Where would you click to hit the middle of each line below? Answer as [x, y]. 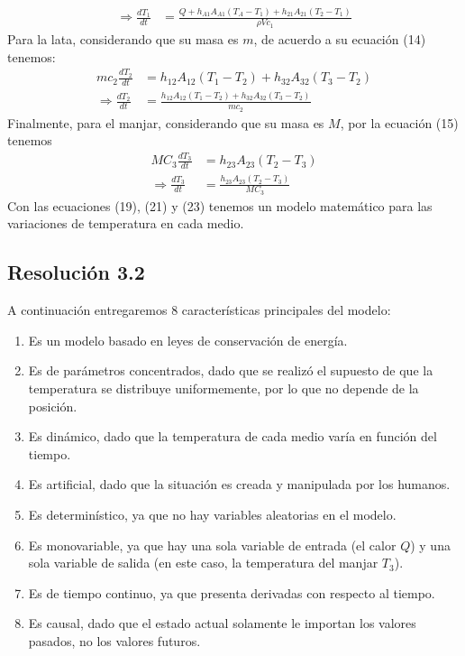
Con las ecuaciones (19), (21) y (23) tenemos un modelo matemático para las [220, 205]
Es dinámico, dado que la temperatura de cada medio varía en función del [232, 436]
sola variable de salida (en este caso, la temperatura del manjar [203, 563]
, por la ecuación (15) [399, 122]
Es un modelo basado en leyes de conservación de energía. [188, 340]
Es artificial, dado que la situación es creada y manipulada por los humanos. [239, 484]
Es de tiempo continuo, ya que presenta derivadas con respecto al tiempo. [232, 592]
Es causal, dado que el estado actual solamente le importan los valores [222, 623]
